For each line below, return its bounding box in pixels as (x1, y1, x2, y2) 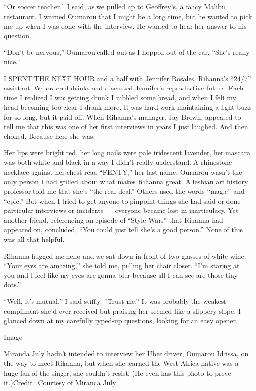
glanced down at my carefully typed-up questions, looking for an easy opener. (4, 315, 238, 326)
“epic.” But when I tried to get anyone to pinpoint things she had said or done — (4, 195, 250, 206)
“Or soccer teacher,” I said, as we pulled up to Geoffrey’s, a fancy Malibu (4, 1, 225, 11)
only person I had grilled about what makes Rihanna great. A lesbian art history (4, 176, 248, 186)
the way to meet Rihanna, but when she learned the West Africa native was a (4, 358, 239, 368)
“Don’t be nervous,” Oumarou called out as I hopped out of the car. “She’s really (4, 47, 250, 57)
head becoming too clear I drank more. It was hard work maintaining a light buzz (4, 102, 251, 112)
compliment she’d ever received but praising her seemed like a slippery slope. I (4, 305, 241, 316)
